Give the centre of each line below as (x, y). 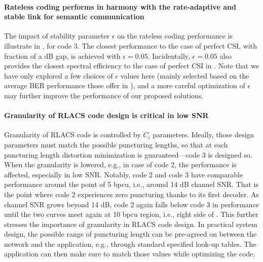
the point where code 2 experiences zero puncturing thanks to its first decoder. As (132, 194)
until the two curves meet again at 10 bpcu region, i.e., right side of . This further (131, 214)
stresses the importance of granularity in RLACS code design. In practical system (131, 224)
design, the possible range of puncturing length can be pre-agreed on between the (130, 234)
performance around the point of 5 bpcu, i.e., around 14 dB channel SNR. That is (131, 184)
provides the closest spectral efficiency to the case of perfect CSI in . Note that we (131, 66)
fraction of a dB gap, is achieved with (62, 55)
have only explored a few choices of (59, 75)
